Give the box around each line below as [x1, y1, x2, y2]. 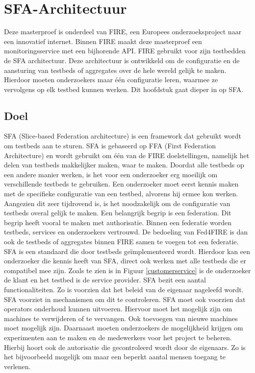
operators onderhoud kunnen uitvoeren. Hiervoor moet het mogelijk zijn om [4, 303, 232, 314]
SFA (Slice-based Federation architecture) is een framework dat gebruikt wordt [4, 131, 241, 141]
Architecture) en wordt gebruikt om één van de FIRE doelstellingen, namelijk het [4, 150, 250, 160]
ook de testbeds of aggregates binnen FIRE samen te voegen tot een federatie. [4, 236, 239, 247]
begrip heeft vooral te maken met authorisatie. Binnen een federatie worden [4, 217, 232, 227]
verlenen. [4, 361, 31, 371]
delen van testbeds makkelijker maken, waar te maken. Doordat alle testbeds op [4, 160, 244, 170]
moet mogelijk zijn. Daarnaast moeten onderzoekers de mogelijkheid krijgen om [4, 323, 243, 333]
